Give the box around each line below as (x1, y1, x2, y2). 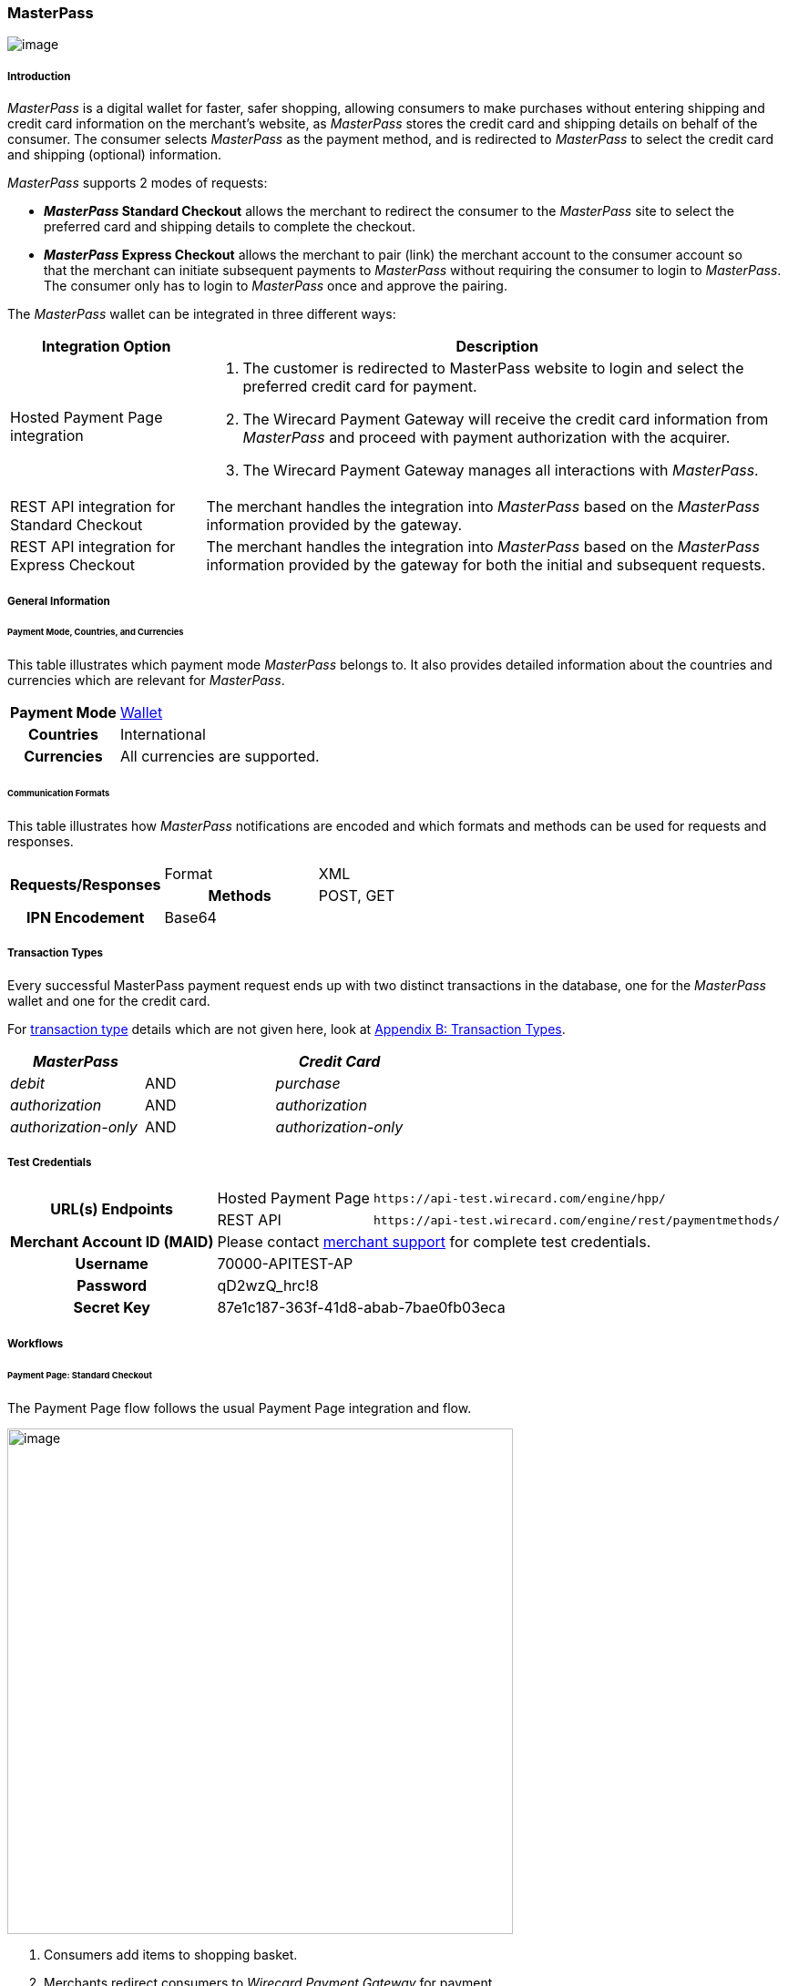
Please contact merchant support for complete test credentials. (217, 1233, 651, 1252)
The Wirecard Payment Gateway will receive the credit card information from (242, 410, 769, 429)
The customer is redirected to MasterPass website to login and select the (242, 359, 744, 378)
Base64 (164, 907, 217, 926)
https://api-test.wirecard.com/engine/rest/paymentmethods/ (373, 1213, 781, 1227)
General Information (7, 594, 110, 608)
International (119, 725, 206, 744)
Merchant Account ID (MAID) (10, 1233, 214, 1252)
